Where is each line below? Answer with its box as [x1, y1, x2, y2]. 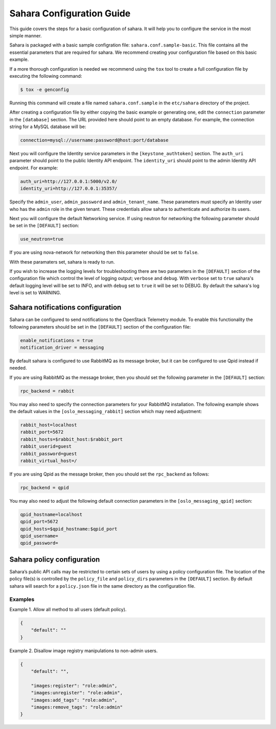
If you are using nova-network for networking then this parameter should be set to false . [9, 249, 199, 255]
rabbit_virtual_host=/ [20, 458, 77, 463]
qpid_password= [20, 540, 58, 546]
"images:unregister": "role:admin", [31, 690, 123, 696]
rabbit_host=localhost [20, 422, 77, 428]
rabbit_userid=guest [20, 443, 72, 449]
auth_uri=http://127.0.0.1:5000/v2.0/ [20, 178, 118, 184]
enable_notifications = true [20, 337, 94, 343]
